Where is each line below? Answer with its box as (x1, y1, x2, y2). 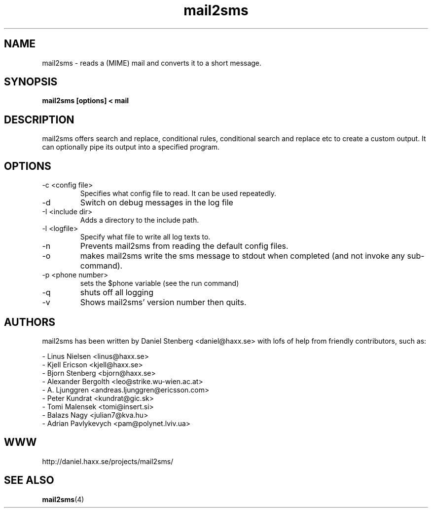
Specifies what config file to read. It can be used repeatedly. (80, 189, 276, 198)
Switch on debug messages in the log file (80, 197, 233, 208)
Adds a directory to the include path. (80, 216, 199, 225)
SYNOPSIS (4, 76, 58, 88)
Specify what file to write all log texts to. (80, 233, 211, 241)
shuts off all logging (80, 287, 153, 298)
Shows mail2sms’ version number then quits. (80, 297, 247, 308)
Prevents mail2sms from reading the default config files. (80, 241, 288, 251)
